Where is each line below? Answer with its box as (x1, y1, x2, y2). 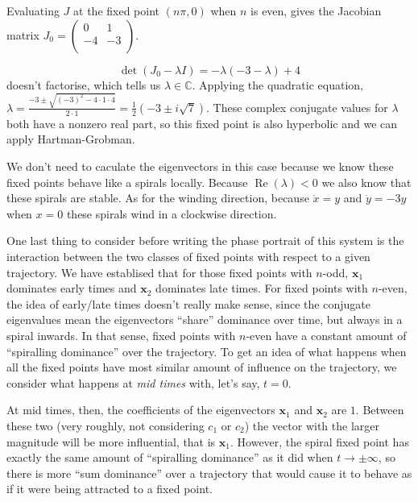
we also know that (321, 173, 412, 190)
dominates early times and (6, 280, 137, 297)
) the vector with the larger (244, 417, 379, 434)
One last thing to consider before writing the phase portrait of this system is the (6, 232, 404, 249)
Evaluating (6, 2, 60, 19)
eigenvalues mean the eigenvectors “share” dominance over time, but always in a (6, 311, 403, 328)
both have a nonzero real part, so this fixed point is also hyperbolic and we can (6, 114, 398, 131)
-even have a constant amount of (246, 327, 407, 344)
